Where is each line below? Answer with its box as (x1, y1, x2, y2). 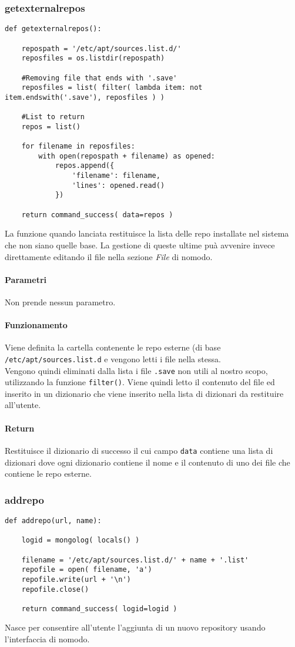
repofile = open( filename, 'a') (21, 565, 152, 574)
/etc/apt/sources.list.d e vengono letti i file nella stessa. (5, 352, 221, 365)
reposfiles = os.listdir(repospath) (21, 54, 165, 63)
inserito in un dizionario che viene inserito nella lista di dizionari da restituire (5, 387, 284, 399)
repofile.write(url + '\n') (21, 575, 131, 584)
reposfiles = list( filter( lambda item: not (21, 83, 203, 92)
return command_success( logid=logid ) (21, 604, 177, 613)
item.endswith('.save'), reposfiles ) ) (5, 93, 165, 102)
